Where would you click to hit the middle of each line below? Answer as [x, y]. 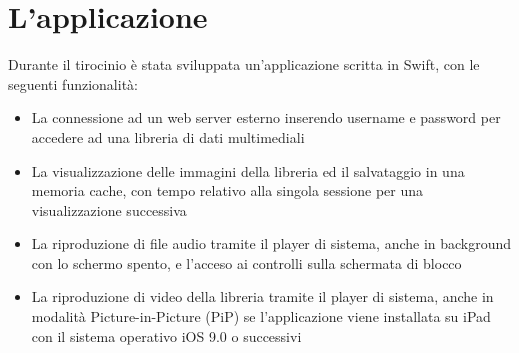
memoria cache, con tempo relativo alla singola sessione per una [227, 190]
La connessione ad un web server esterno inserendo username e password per [266, 117]
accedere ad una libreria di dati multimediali [168, 136]
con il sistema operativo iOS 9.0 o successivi [166, 335]
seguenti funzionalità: [73, 83]
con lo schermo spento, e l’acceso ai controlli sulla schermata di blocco [246, 262]
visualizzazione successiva [109, 209]
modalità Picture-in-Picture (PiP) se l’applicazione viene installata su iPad [261, 316]
